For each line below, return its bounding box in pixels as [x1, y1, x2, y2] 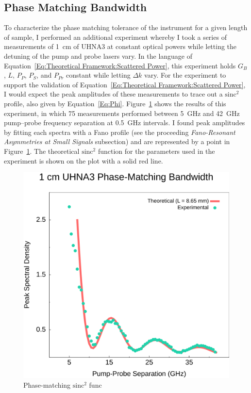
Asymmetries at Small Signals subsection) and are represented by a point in [4, 136, 230, 147]
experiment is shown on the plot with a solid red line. [4, 155, 163, 165]
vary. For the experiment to [144, 70, 226, 80]
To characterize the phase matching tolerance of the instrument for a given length [4, 22, 248, 33]
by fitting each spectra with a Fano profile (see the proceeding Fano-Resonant [4, 127, 235, 137]
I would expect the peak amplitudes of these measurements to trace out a [4, 89, 223, 99]
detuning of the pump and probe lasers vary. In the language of [4, 50, 193, 61]
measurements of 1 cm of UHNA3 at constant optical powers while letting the [4, 41, 237, 51]
